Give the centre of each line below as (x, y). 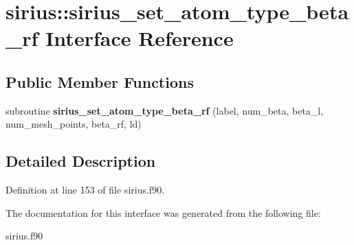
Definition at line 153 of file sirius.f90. (85, 190)
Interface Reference (140, 38)
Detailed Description (81, 161)
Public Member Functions (100, 81)
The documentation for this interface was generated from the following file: (163, 212)
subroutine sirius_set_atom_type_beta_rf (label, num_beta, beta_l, (165, 110)
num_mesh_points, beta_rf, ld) (74, 124)
